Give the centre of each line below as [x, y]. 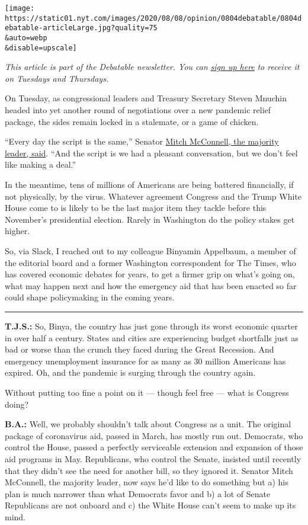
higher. [17, 231]
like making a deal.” [41, 164]
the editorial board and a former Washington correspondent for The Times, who [150, 262]
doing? [17, 404]
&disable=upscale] [41, 48]
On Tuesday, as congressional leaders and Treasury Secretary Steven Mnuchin [146, 98]
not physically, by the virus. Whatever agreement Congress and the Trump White [153, 196]
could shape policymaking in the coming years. [90, 297]
